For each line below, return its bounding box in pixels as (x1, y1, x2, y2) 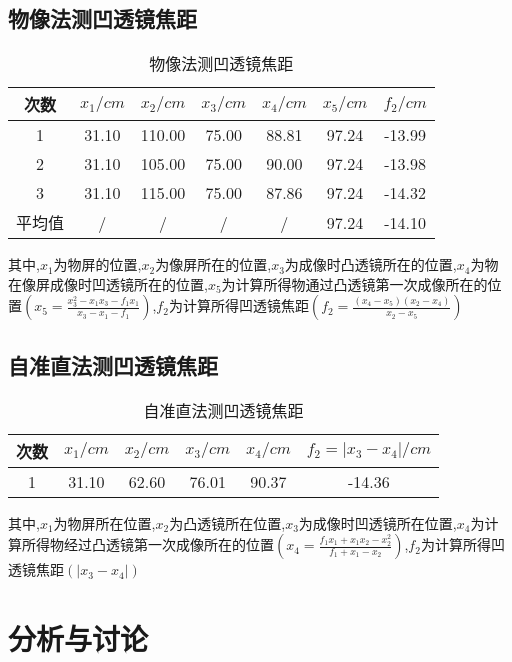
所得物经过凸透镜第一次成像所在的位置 (21, 534, 274, 555)
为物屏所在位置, (53, 512, 156, 533)
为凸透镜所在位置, (169, 512, 286, 533)
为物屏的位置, (53, 254, 142, 275)
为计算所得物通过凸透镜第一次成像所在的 (221, 273, 488, 294)
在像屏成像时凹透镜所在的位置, (8, 273, 208, 294)
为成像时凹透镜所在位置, (298, 512, 457, 533)
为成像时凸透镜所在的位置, (284, 254, 457, 275)
